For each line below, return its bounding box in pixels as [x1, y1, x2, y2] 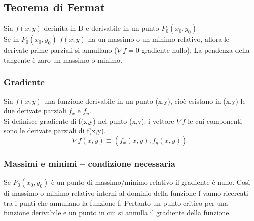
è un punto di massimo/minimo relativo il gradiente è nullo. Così [51, 177, 250, 187]
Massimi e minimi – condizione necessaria [4, 157, 175, 169]
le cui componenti [188, 115, 242, 126]
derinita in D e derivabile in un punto [44, 23, 159, 33]
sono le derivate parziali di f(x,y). [4, 125, 106, 136]
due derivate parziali [4, 105, 66, 116]
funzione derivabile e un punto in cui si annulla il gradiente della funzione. [4, 207, 231, 218]
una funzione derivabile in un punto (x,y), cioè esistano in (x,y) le [44, 95, 246, 106]
